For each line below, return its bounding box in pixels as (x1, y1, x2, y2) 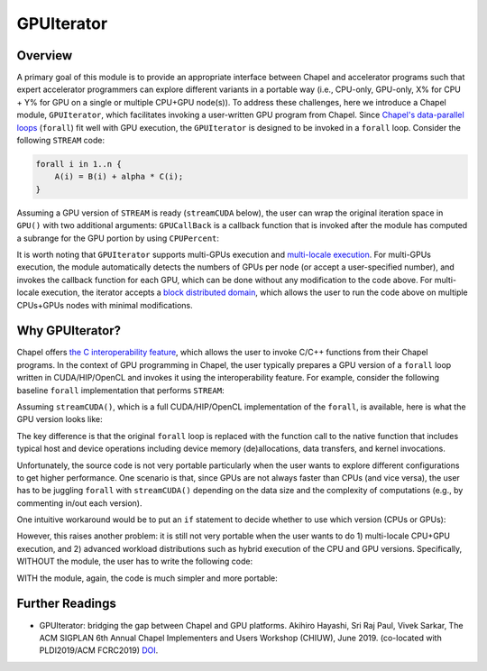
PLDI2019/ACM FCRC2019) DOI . (39, 645, 159, 656)
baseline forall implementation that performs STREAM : (16, 384, 225, 396)
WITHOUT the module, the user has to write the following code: (16, 556, 253, 567)
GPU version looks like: (16, 414, 103, 425)
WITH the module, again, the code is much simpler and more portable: (16, 573, 279, 584)
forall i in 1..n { (35, 159, 122, 169)
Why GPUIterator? (16, 323, 122, 338)
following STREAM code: (16, 135, 106, 146)
